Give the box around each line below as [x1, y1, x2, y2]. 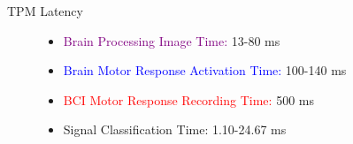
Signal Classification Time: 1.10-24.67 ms [63, 120, 287, 139]
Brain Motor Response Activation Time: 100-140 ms [63, 61, 347, 80]
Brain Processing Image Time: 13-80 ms [63, 31, 280, 49]
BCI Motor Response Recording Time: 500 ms [63, 90, 314, 109]
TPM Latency [7, 2, 83, 19]
